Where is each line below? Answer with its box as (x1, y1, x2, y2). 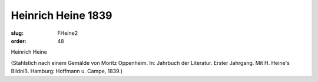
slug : (11, 29, 24, 37)
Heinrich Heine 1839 (11, 9, 112, 22)
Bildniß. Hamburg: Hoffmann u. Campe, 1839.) (11, 68, 123, 75)
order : (11, 37, 26, 44)
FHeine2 (57, 29, 78, 37)
